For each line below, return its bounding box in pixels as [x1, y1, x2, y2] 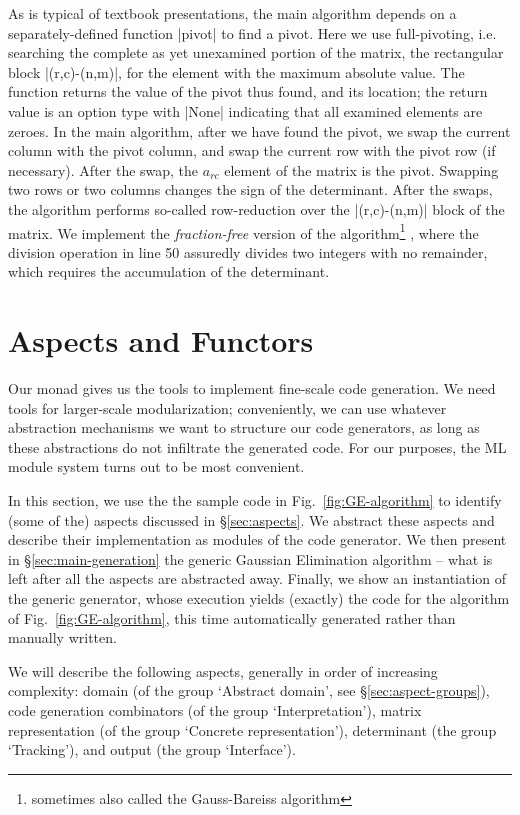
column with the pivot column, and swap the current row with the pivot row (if [8, 140, 496, 161]
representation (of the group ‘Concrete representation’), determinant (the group [8, 719, 497, 740]
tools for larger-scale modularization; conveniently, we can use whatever [8, 397, 447, 418]
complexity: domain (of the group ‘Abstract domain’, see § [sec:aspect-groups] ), [8, 680, 490, 701]
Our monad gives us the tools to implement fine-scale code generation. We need [8, 378, 496, 399]
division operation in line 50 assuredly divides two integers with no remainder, [8, 241, 488, 262]
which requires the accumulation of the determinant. [8, 261, 330, 282]
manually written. [8, 627, 117, 648]
